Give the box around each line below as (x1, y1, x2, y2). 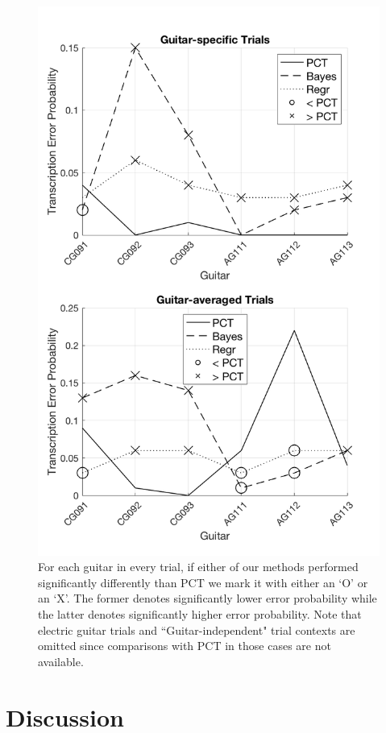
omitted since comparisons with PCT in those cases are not (38, 637, 331, 654)
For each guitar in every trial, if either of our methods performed (38, 558, 359, 575)
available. (38, 652, 84, 669)
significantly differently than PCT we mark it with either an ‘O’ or (38, 574, 368, 590)
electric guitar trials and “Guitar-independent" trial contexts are (38, 621, 355, 638)
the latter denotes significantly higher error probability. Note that (38, 605, 362, 622)
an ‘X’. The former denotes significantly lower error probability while (38, 590, 377, 607)
